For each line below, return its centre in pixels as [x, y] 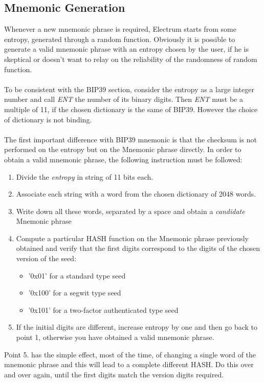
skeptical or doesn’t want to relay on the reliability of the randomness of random [131, 59]
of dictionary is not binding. [48, 119]
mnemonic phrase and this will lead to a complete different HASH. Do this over [129, 364]
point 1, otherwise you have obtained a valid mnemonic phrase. [115, 337]
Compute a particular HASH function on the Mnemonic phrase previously [132, 238]
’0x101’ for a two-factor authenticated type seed [103, 310]
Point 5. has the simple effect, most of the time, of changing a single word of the [130, 354]
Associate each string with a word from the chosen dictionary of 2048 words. [136, 194]
